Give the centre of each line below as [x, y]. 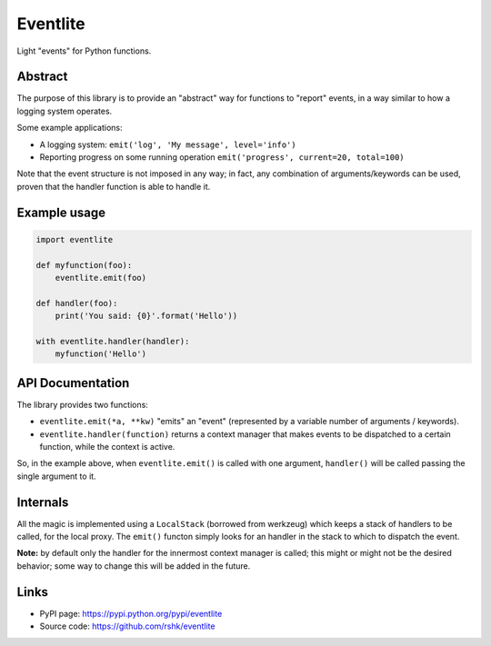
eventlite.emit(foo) [101, 278]
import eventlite [75, 239]
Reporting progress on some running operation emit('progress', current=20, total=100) [222, 157]
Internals [43, 502]
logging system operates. [65, 111]
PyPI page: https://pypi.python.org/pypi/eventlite [131, 613]
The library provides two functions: [83, 404]
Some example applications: [70, 128]
